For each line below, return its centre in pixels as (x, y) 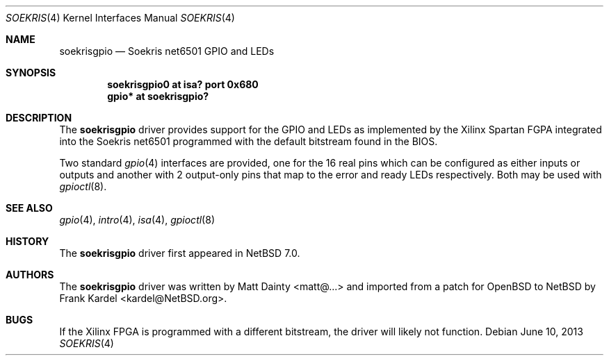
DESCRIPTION (39, 118)
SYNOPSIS (31, 73)
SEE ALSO (29, 208)
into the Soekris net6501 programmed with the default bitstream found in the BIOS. (249, 141)
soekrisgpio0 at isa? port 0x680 (183, 84)
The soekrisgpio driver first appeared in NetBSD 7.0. (180, 253)
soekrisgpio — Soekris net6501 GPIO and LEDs (167, 51)
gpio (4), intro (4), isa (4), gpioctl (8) (137, 220)
